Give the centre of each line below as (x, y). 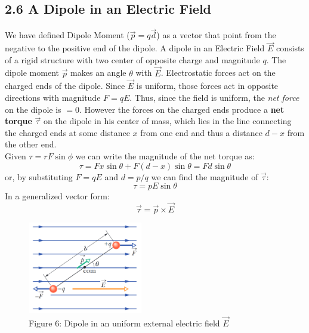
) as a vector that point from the (216, 35)
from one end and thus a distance (201, 132)
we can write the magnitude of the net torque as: (165, 156)
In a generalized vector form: (57, 196)
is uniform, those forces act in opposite (207, 86)
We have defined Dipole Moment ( (67, 35)
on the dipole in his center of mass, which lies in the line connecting (167, 121)
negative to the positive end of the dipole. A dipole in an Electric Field (135, 48)
